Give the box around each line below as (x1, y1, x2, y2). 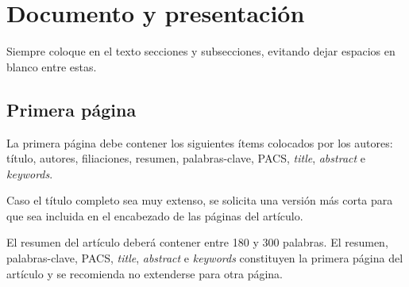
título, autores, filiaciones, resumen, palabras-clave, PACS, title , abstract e (6, 150, 366, 166)
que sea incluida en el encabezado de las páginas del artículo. (6, 207, 303, 224)
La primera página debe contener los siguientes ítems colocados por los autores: (6, 134, 393, 151)
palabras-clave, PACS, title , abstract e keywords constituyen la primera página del (6, 250, 403, 266)
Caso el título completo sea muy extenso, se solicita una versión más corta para (6, 192, 393, 209)
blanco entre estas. (6, 58, 97, 75)
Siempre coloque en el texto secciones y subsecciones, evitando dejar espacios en (6, 43, 395, 59)
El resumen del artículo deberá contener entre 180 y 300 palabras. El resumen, (6, 234, 388, 251)
